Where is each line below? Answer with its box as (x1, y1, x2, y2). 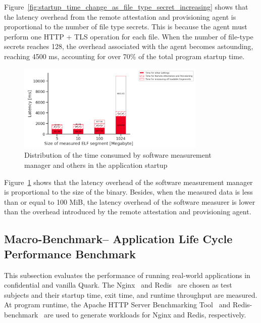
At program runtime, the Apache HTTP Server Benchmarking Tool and (4, 299, 231, 310)
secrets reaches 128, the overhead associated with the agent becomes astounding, (4, 41, 253, 52)
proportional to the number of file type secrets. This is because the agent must (4, 21, 247, 32)
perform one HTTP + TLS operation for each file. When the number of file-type (4, 31, 253, 41)
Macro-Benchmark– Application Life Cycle (4, 231, 233, 247)
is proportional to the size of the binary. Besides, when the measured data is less (4, 187, 253, 197)
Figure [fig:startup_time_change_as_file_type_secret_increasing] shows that (4, 2, 248, 12)
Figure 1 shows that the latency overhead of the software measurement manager (4, 176, 253, 187)
